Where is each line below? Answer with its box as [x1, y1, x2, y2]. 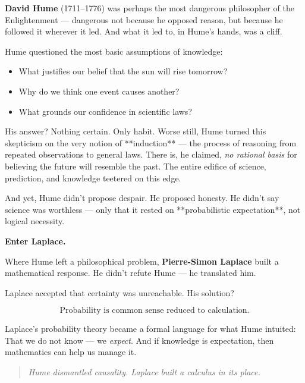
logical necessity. [5, 215, 65, 227]
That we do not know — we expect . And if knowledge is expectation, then [5, 334, 274, 346]
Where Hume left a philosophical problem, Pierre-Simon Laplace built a [5, 255, 279, 267]
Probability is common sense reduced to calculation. [59, 306, 250, 315]
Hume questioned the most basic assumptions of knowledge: [5, 45, 223, 57]
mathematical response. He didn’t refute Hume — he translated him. [5, 266, 256, 279]
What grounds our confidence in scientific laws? [18, 105, 192, 117]
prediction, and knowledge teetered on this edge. [5, 171, 181, 184]
